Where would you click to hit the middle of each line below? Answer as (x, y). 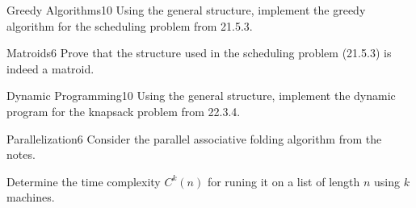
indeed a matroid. (50, 68)
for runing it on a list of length (284, 181)
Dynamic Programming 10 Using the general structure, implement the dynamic (201, 96)
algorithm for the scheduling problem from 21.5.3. (130, 25)
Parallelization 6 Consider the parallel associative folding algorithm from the (194, 138)
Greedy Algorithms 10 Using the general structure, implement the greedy (186, 10)
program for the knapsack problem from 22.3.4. (124, 111)
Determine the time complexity (84, 181)
